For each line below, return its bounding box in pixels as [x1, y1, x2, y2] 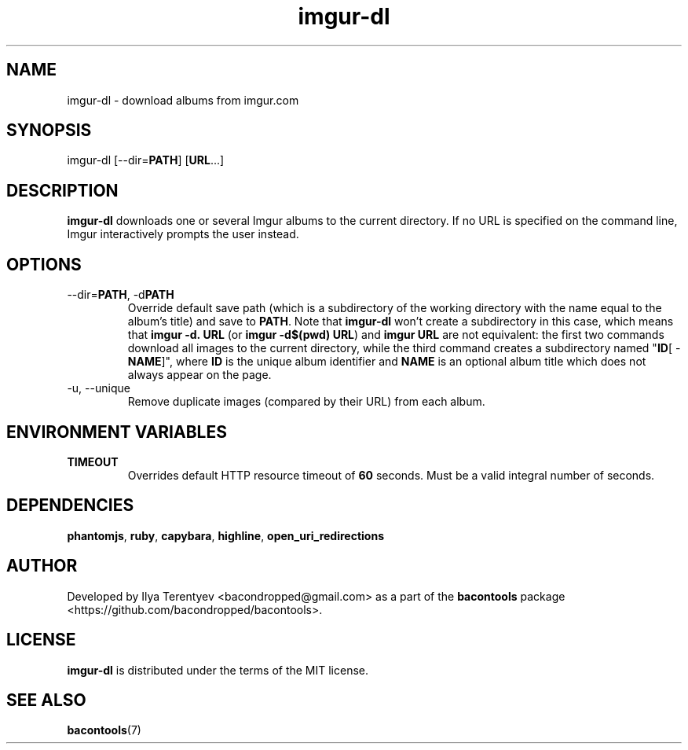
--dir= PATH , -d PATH [67, 288, 174, 302]
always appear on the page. [127, 368, 272, 382]
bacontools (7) [67, 723, 141, 737]
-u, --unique [67, 381, 130, 395]
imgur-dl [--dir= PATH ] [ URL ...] [67, 153, 225, 167]
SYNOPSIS [6, 120, 92, 141]
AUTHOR [6, 556, 78, 576]
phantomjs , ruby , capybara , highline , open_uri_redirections [67, 528, 384, 542]
